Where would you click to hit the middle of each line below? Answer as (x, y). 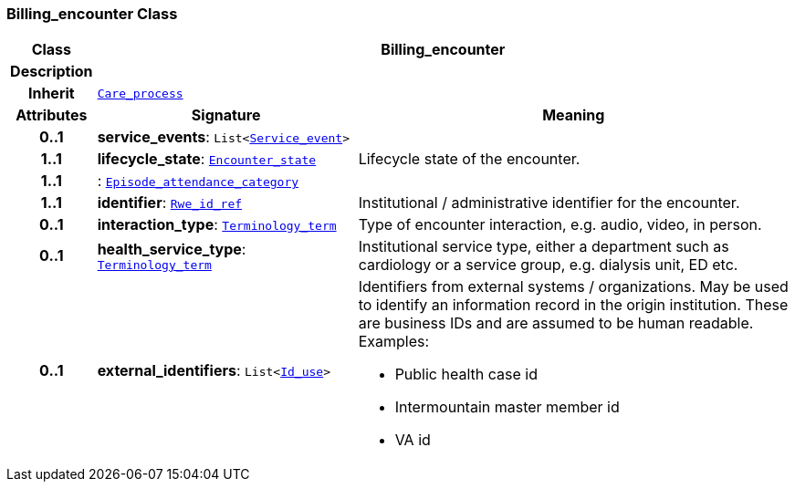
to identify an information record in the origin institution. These (573, 305)
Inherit (51, 94)
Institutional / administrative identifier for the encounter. (549, 203)
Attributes (52, 115)
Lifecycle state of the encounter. (469, 159)
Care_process (140, 93)
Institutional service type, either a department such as (544, 247)
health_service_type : (172, 249)
